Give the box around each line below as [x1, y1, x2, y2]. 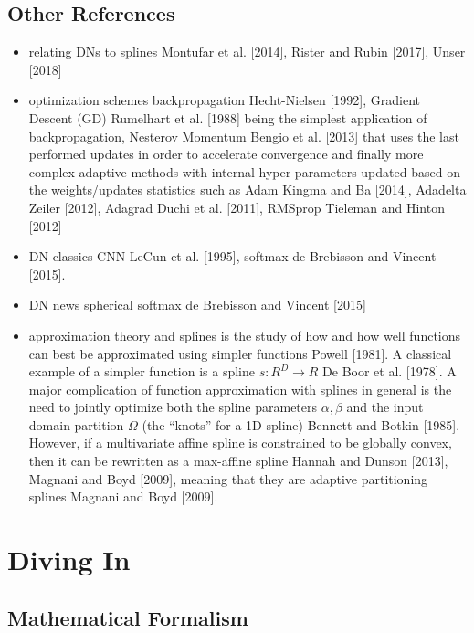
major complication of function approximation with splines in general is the [28, 379, 452, 398]
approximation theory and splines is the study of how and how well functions [28, 325, 461, 344]
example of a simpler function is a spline [28, 362, 256, 381]
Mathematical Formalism [7, 603, 248, 631]
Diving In [7, 541, 131, 578]
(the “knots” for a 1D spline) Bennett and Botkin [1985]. [142, 415, 460, 434]
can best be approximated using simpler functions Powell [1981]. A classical [28, 343, 452, 363]
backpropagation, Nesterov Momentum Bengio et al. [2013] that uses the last [28, 126, 459, 145]
